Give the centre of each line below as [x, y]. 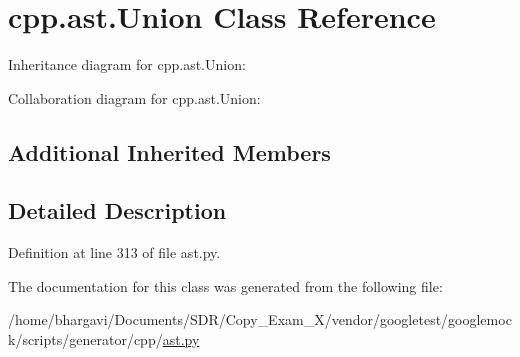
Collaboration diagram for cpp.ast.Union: [134, 97]
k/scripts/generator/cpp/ [85, 339]
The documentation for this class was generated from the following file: [225, 285]
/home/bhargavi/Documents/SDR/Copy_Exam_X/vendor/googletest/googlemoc [260, 319]
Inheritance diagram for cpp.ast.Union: [127, 64]
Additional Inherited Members [169, 151]
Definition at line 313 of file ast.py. [114, 252]
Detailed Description [117, 210]
